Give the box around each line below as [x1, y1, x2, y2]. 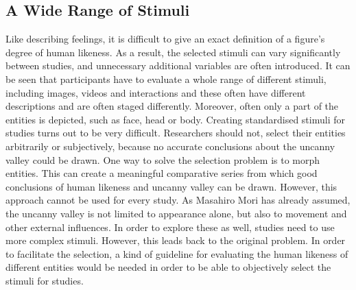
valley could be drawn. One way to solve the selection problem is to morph [5, 152, 320, 167]
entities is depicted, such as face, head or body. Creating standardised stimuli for [5, 112, 345, 126]
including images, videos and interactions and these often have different [5, 85, 306, 99]
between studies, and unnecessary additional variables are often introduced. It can [5, 58, 351, 73]
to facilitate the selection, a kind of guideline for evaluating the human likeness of [5, 246, 348, 261]
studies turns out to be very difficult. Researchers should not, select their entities [5, 125, 346, 140]
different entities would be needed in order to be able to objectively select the [5, 260, 331, 274]
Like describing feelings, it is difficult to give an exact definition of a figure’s [5, 32, 325, 46]
